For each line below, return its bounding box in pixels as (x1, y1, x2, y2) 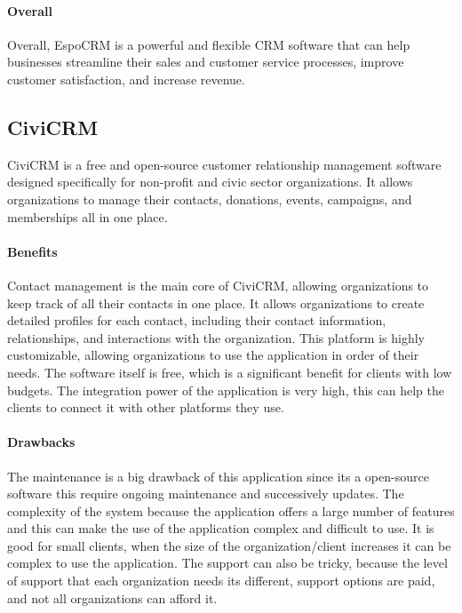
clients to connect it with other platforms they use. (7, 398, 284, 417)
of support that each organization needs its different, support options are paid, (7, 571, 435, 590)
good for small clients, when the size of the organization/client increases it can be (7, 536, 451, 554)
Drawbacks (7, 433, 76, 451)
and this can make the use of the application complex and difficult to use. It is (7, 519, 434, 537)
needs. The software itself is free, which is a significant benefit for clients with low (7, 362, 452, 381)
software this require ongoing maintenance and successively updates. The (7, 484, 404, 503)
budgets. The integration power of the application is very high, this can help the (7, 380, 444, 399)
